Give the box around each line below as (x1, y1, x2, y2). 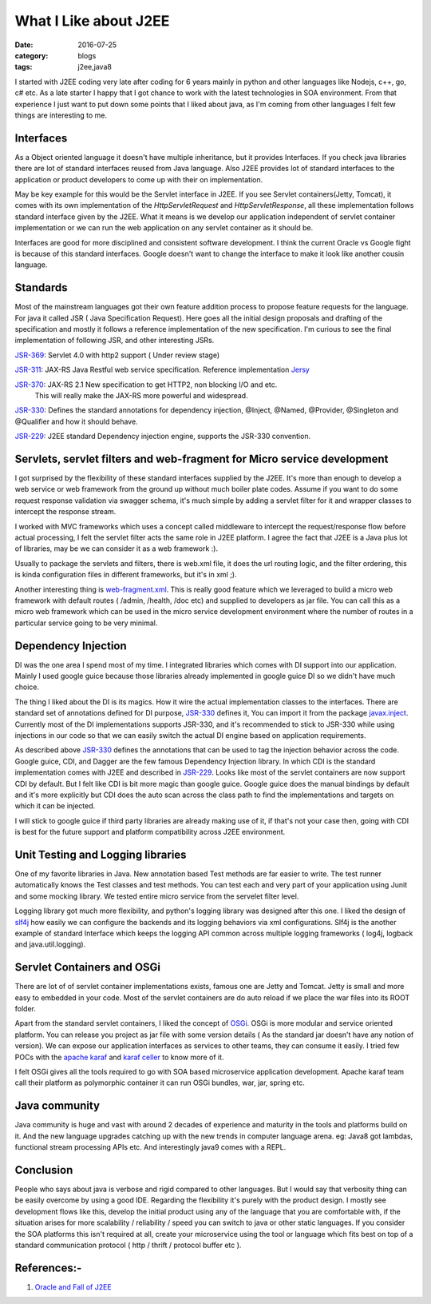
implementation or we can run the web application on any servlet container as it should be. (14, 223, 314, 233)
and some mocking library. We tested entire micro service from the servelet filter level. (14, 891, 299, 901)
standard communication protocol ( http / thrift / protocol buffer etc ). (14, 1240, 242, 1250)
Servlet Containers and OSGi (14, 960, 161, 975)
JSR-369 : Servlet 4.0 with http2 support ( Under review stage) (14, 350, 220, 360)
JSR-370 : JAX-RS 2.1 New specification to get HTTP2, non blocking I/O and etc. (14, 380, 278, 389)
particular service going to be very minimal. (14, 618, 158, 628)
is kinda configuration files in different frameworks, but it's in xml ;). (14, 570, 237, 580)
